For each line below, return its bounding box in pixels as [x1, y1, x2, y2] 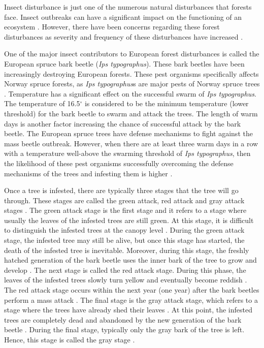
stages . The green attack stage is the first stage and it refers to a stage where [4, 205, 247, 215]
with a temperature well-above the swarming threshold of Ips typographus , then [4, 148, 251, 159]
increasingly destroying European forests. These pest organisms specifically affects [4, 68, 259, 79]
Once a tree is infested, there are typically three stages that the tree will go [4, 185, 239, 196]
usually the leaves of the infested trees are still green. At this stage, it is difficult [4, 214, 254, 225]
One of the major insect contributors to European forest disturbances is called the [4, 48, 259, 59]
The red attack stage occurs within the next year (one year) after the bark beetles [4, 284, 259, 295]
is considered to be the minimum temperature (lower [84, 98, 249, 109]
